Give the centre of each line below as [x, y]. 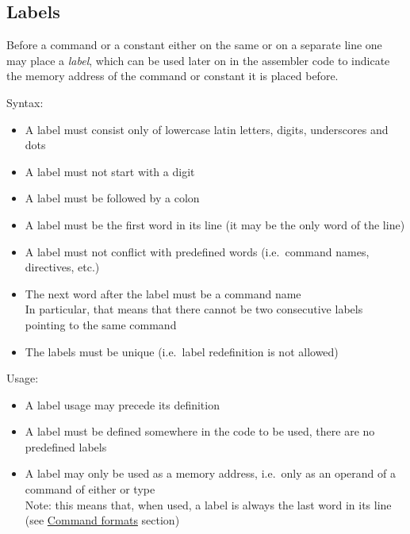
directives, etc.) [62, 267]
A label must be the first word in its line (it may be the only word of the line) [215, 224]
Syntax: [25, 102]
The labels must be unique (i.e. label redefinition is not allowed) [182, 351]
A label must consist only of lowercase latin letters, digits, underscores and [207, 129]
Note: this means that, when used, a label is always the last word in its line [208, 504]
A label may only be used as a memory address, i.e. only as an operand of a [210, 473]
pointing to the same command [101, 324]
